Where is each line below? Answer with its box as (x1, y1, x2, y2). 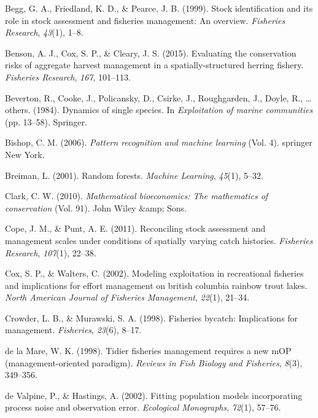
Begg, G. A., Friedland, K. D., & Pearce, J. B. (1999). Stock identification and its (5, 2, 313, 14)
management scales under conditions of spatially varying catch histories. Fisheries (5, 234, 313, 246)
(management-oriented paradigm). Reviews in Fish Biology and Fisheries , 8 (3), (5, 356, 303, 369)
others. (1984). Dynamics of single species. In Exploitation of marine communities (5, 103, 313, 116)
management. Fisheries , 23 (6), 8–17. (5, 323, 142, 336)
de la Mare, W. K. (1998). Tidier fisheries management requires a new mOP (5, 344, 292, 357)
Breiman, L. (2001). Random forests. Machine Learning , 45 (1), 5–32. (5, 168, 263, 181)
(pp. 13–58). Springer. (5, 115, 87, 128)
